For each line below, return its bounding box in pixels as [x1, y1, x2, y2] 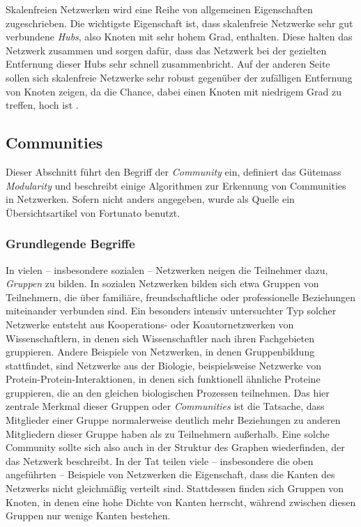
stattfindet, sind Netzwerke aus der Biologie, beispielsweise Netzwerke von [6, 358, 321, 372]
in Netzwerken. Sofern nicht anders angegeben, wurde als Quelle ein [6, 192, 295, 206]
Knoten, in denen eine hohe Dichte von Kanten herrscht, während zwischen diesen [6, 494, 356, 509]
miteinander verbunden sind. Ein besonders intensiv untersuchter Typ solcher [6, 303, 337, 318]
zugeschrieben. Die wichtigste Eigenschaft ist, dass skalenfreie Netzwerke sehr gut [6, 15, 353, 30]
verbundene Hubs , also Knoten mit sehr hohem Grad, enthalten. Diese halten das [6, 29, 353, 44]
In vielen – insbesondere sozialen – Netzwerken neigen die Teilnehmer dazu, [6, 262, 328, 277]
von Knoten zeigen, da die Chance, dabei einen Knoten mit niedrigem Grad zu [6, 84, 342, 98]
